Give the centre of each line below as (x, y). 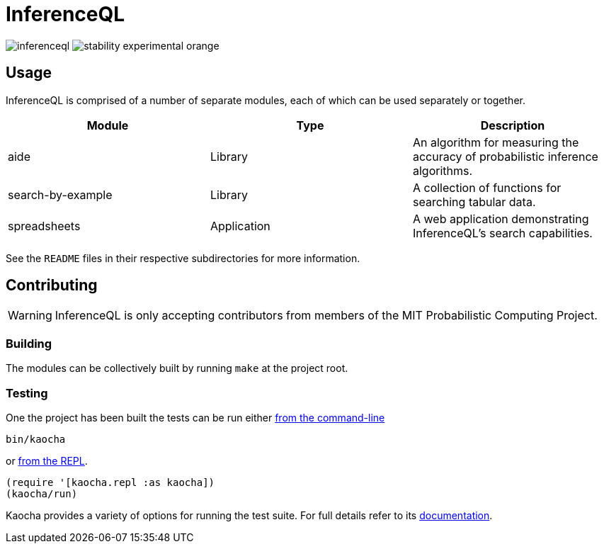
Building (29, 343)
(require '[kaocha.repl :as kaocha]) (110, 482)
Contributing (52, 285)
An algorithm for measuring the (496, 142)
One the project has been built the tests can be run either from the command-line (195, 417)
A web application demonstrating (501, 219)
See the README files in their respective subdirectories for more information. (183, 258)
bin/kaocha (36, 439)
